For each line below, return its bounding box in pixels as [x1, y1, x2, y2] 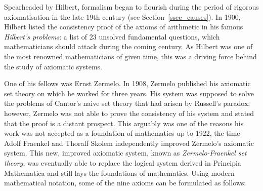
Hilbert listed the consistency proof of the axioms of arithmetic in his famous [4, 21, 243, 32]
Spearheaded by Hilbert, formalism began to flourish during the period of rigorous [4, 2, 259, 12]
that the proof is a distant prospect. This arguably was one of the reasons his [4, 118, 244, 128]
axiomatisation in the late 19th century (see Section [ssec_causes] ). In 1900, [4, 11, 241, 22]
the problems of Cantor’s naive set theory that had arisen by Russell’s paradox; [4, 98, 250, 108]
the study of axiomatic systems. [4, 61, 102, 71]
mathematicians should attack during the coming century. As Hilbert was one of [4, 41, 253, 52]
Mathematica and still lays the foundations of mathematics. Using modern [4, 167, 235, 178]
